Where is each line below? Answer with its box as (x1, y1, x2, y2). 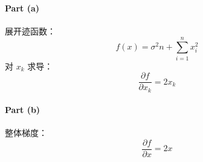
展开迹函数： (5, 24, 56, 37)
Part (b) (5, 103, 40, 116)
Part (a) (5, 1, 39, 14)
